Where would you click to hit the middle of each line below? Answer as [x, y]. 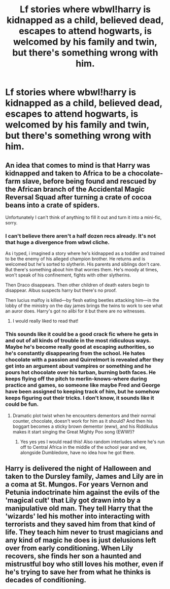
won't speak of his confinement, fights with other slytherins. [68, 275]
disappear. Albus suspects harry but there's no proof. [61, 290]
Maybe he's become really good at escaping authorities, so [80, 347]
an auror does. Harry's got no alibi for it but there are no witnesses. [76, 311]
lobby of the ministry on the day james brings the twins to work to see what [84, 306]
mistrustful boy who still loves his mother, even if [84, 564]
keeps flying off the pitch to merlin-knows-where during [76, 379]
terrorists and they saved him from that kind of [80, 524]
